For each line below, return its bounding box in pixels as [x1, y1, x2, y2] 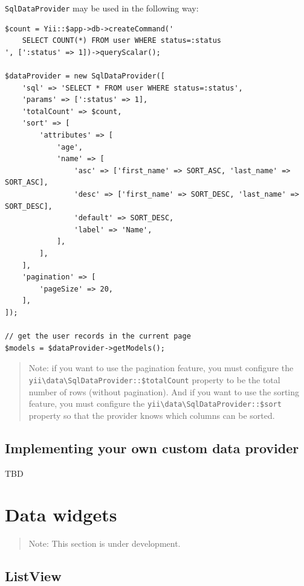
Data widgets [5, 502, 117, 527]
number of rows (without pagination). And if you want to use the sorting [28, 385, 300, 398]
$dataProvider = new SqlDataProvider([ [5, 72, 165, 81]
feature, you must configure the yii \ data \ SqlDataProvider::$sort [28, 397, 282, 410]
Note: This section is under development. [28, 537, 181, 550]
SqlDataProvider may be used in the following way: [5, 2, 199, 14]
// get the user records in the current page [5, 332, 191, 341]
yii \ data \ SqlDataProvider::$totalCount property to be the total [28, 373, 280, 386]
